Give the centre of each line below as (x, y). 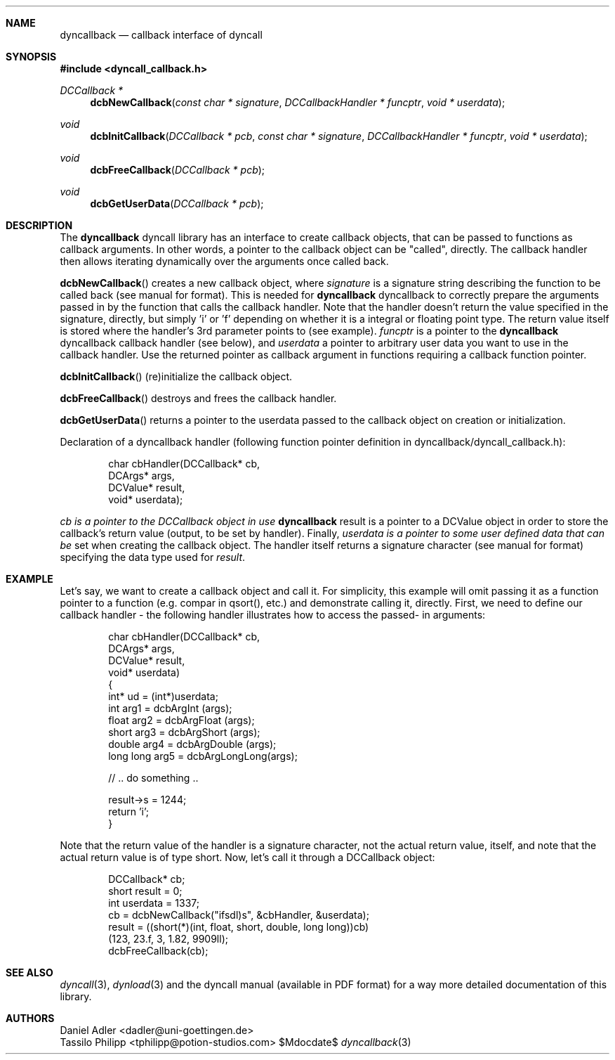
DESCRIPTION (39, 225)
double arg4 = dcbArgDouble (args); (192, 744)
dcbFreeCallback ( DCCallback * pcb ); (178, 170)
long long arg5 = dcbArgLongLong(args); (203, 756)
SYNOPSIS (31, 57)
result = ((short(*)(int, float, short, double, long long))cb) (239, 927)
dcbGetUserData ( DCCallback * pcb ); (177, 203)
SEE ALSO (29, 972)
